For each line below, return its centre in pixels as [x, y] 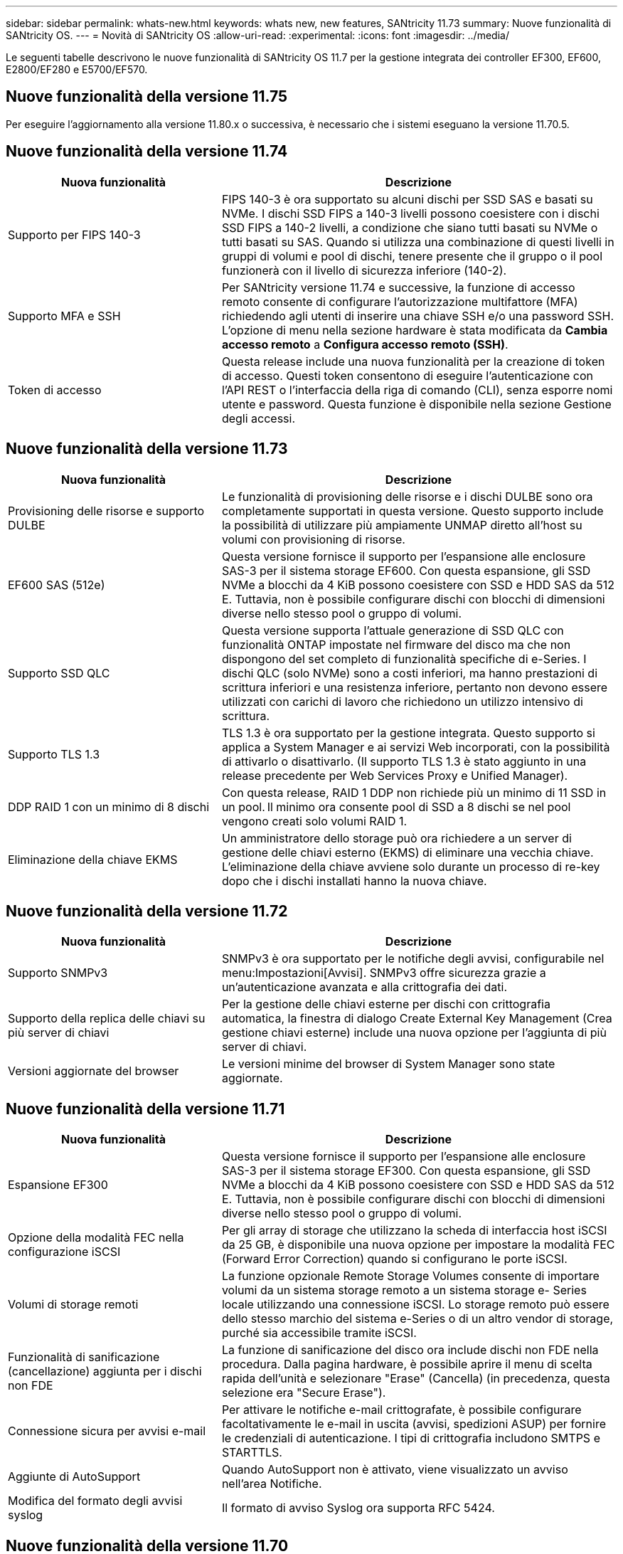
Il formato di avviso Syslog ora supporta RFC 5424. [358, 1508]
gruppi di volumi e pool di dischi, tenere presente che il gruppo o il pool [412, 256]
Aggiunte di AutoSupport [74, 1477]
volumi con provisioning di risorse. [313, 539]
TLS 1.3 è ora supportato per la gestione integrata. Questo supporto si [408, 733]
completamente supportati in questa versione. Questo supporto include [412, 511]
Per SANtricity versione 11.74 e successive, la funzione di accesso [398, 287]
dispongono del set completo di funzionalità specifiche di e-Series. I [404, 659]
